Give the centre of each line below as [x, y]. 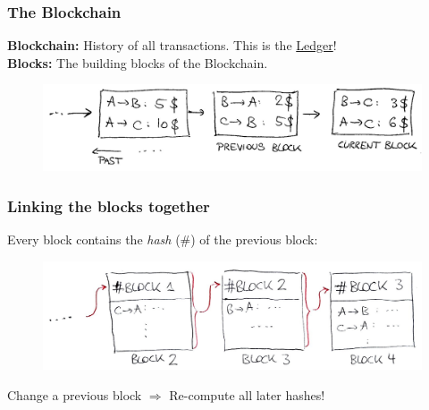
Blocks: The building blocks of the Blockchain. [138, 62]
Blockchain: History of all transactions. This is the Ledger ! [172, 45]
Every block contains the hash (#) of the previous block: [163, 239]
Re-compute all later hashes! [247, 394]
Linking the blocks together [109, 205]
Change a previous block [75, 394]
